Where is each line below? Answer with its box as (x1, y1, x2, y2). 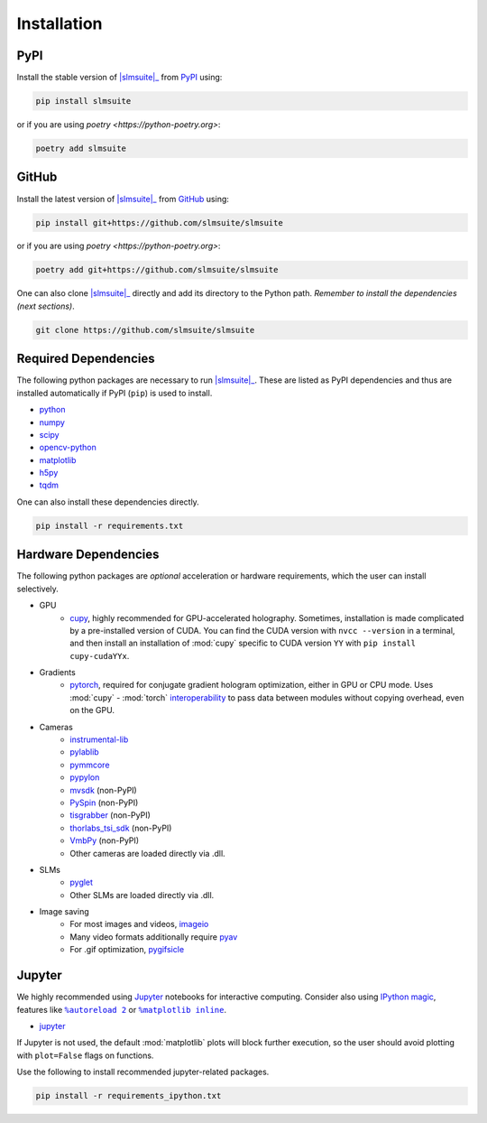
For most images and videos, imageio (69, 919, 209, 930)
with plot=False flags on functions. (16, 1050, 154, 1061)
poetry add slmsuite (35, 144, 126, 153)
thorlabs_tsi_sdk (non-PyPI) (69, 822, 172, 833)
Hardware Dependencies (16, 547, 160, 562)
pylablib (69, 747, 99, 757)
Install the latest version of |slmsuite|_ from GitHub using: (16, 193, 230, 204)
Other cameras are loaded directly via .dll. (69, 848, 225, 858)
